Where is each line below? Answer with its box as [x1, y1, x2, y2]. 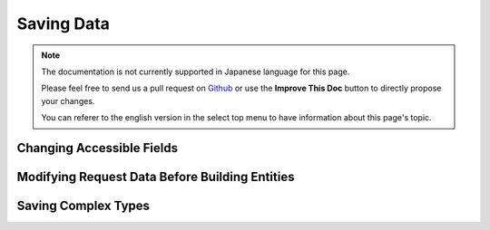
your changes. [41, 95, 95, 106]
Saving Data [16, 14, 111, 34]
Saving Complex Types [16, 197, 150, 213]
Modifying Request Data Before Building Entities [16, 168, 295, 185]
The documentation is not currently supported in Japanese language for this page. [41, 66, 350, 77]
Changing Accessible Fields [16, 140, 179, 156]
